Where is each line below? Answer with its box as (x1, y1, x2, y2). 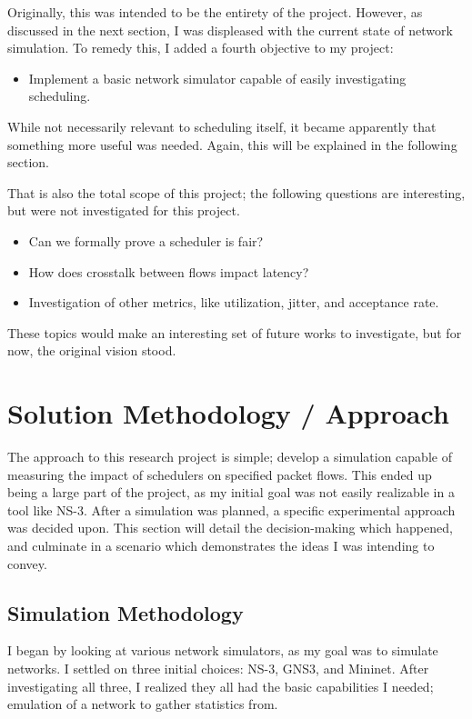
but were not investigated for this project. (7, 201, 240, 220)
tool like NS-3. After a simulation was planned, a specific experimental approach (7, 500, 456, 519)
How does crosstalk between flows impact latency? (28, 262, 309, 281)
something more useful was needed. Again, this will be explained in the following (7, 135, 457, 154)
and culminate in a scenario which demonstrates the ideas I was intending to (7, 536, 435, 554)
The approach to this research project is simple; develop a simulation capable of (7, 447, 452, 466)
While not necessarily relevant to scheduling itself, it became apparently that (7, 116, 437, 135)
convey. (7, 554, 47, 573)
